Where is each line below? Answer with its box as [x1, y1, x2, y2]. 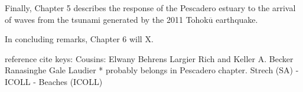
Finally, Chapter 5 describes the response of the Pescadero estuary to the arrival [5, 2, 296, 13]
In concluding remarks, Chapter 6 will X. [5, 33, 154, 45]
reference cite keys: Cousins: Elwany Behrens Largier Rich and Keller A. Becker [5, 52, 294, 64]
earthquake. [216, 13, 258, 25]
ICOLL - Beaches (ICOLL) [5, 75, 103, 87]
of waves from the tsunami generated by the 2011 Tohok [5, 13, 208, 25]
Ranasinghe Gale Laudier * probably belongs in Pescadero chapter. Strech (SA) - [5, 64, 299, 76]
